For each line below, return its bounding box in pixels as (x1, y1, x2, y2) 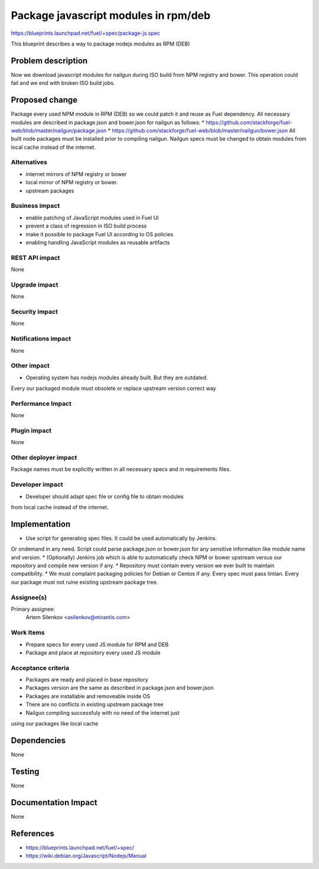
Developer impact (11, 480, 63, 489)
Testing (11, 766, 40, 776)
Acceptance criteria (11, 663, 70, 672)
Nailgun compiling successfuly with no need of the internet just (25, 709, 180, 716)
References (11, 828, 54, 838)
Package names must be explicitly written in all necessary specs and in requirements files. (11, 466, 231, 473)
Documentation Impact (11, 798, 97, 808)
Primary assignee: (11, 606, 56, 613)
